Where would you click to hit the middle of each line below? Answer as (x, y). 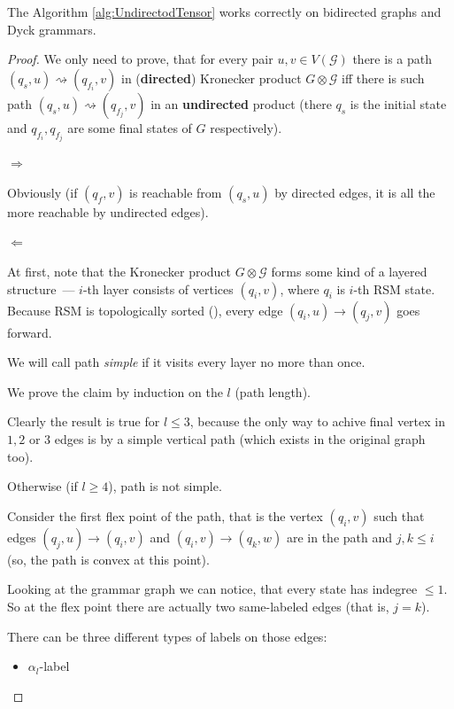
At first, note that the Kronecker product (119, 271)
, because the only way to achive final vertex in (317, 421)
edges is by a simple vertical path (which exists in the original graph (240, 438)
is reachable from (176, 192)
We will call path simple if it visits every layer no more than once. (186, 362)
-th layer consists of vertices (158, 288)
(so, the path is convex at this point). (108, 559)
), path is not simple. (165, 486)
